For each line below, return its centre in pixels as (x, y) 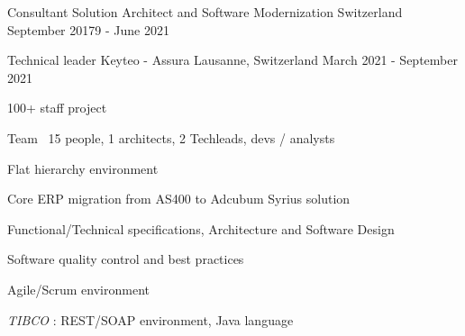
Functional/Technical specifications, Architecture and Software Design (201, 228)
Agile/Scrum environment (78, 289)
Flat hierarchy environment (83, 168)
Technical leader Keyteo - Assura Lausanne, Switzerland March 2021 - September (232, 60)
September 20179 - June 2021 (88, 29)
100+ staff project (57, 108)
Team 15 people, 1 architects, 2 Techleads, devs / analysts (171, 137)
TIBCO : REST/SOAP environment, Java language (150, 319)
